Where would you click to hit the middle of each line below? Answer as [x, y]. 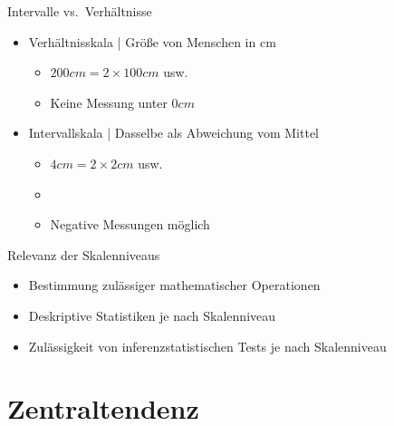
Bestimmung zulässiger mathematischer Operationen [174, 285]
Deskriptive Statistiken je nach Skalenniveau [152, 315]
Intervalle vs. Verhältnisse [80, 11]
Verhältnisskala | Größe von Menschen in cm [152, 41]
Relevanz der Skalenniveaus [84, 254]
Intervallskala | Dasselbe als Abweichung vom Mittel [173, 133]
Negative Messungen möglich [130, 224]
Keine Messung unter [109, 102]
